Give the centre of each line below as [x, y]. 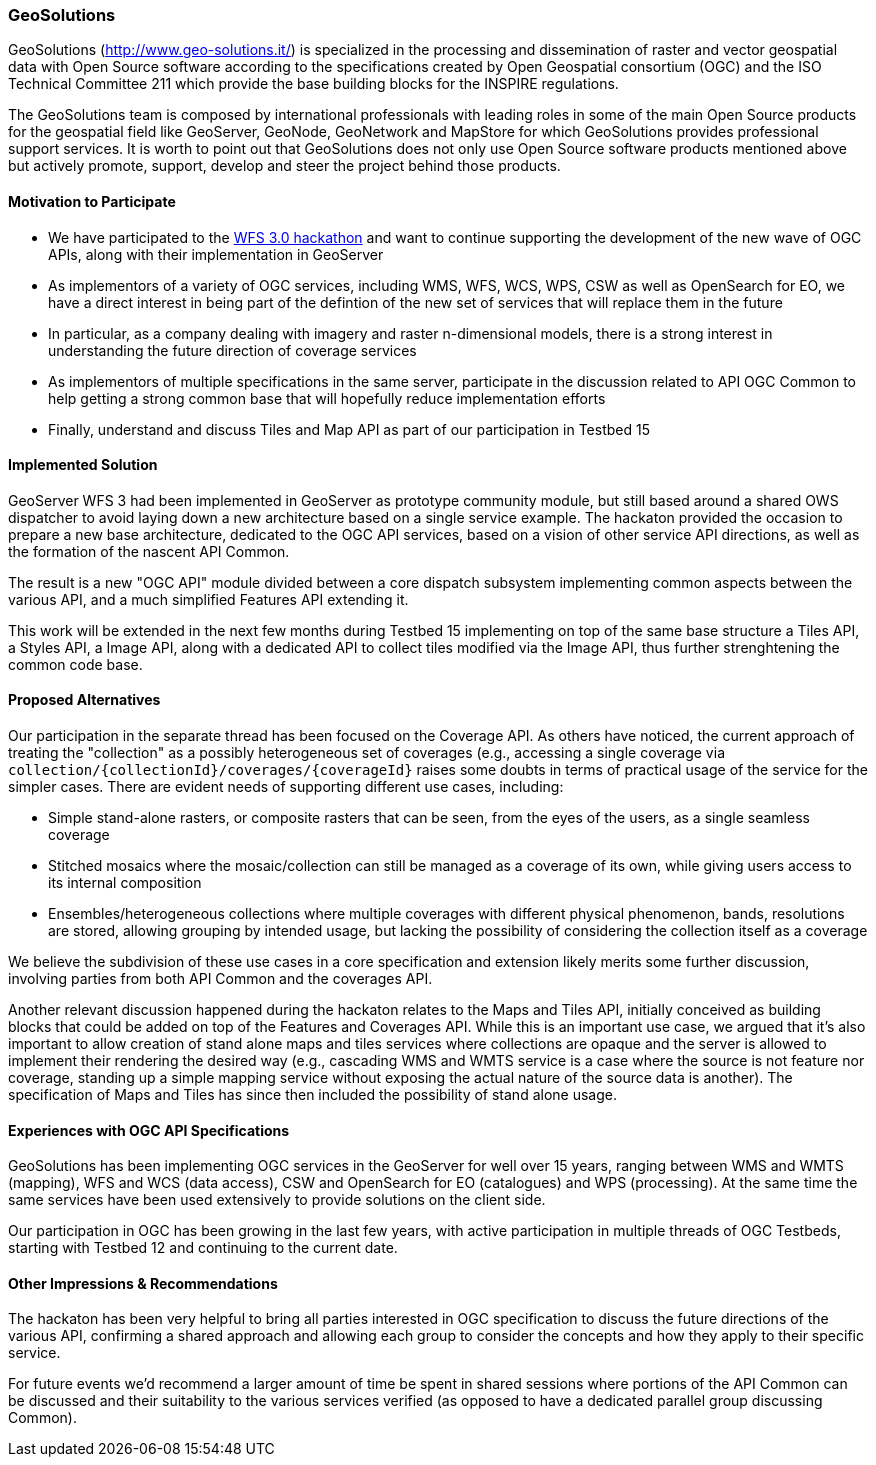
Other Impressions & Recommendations [143, 1283]
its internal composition [125, 883]
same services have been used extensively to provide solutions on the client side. [277, 1200]
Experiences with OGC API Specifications [149, 1130]
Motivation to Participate [92, 201]
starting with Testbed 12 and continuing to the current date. [203, 1248]
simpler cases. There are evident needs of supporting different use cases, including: [286, 787]
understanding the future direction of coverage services [232, 350]
